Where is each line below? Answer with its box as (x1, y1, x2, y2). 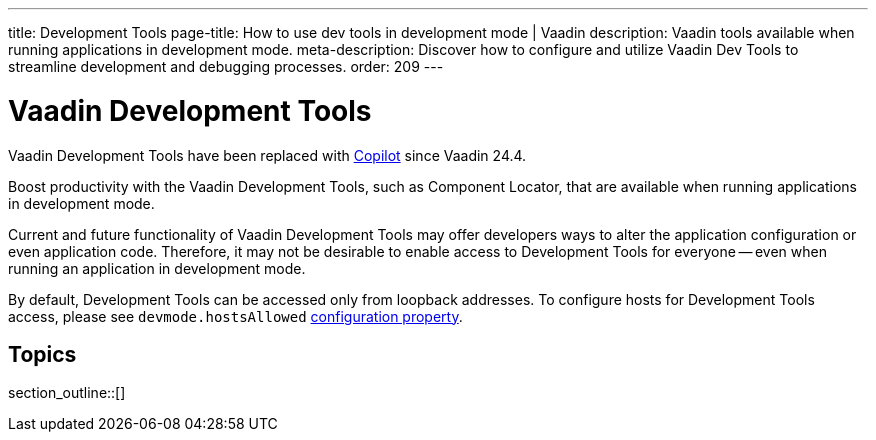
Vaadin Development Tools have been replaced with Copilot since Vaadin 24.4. (8, 146, 527, 164)
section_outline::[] (8, 384, 126, 402)
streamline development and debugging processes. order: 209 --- (8, 58, 444, 75)
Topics (8, 341, 77, 367)
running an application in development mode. (8, 259, 306, 277)
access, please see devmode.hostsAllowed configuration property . (8, 307, 463, 325)
